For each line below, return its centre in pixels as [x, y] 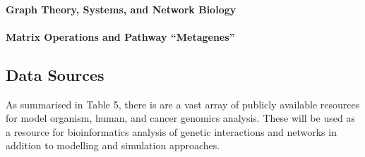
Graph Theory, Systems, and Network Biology [121, 9]
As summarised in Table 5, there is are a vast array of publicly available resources [183, 104]
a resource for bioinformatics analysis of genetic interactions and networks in [171, 131]
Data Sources [55, 74]
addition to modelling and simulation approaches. [113, 145]
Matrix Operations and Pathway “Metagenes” [120, 36]
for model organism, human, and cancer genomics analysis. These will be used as [180, 118]
